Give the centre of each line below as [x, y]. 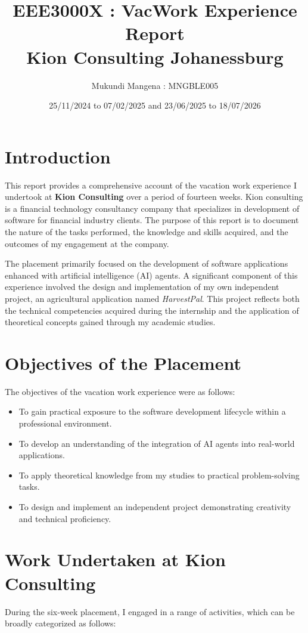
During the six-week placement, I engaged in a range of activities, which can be [150, 611]
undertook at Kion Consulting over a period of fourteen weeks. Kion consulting [154, 197]
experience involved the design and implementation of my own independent [142, 287]
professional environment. [65, 423]
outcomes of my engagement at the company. [87, 243]
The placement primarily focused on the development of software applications [147, 263]
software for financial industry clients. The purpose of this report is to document [152, 220]
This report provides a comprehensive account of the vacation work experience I [151, 185]
